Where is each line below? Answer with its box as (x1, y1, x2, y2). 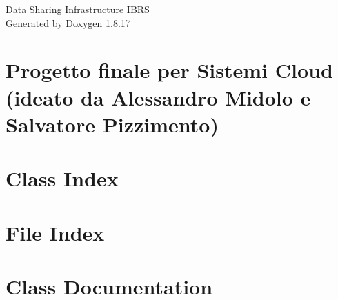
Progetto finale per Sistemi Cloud (6, 56, 333, 84)
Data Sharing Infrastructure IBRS (6, 2, 150, 16)
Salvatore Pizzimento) (6, 110, 219, 138)
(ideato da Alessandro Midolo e (6, 83, 311, 111)
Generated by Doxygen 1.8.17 (6, 15, 130, 30)
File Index (6, 218, 105, 246)
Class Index (6, 164, 119, 192)
